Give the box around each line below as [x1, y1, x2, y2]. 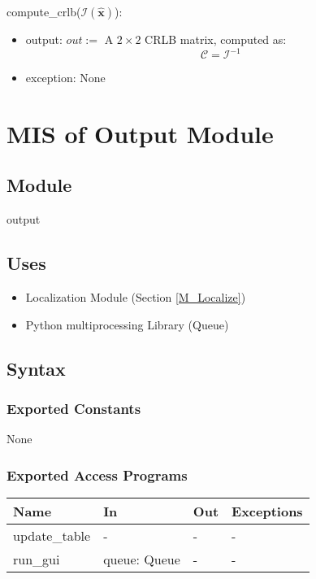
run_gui [13, 550, 60, 569]
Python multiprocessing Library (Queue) [25, 316, 229, 333]
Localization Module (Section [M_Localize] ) [25, 289, 246, 306]
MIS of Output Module [6, 116, 274, 150]
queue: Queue [103, 550, 180, 569]
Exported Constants [6, 398, 141, 418]
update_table [13, 526, 91, 546]
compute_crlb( [6, 3, 81, 20]
